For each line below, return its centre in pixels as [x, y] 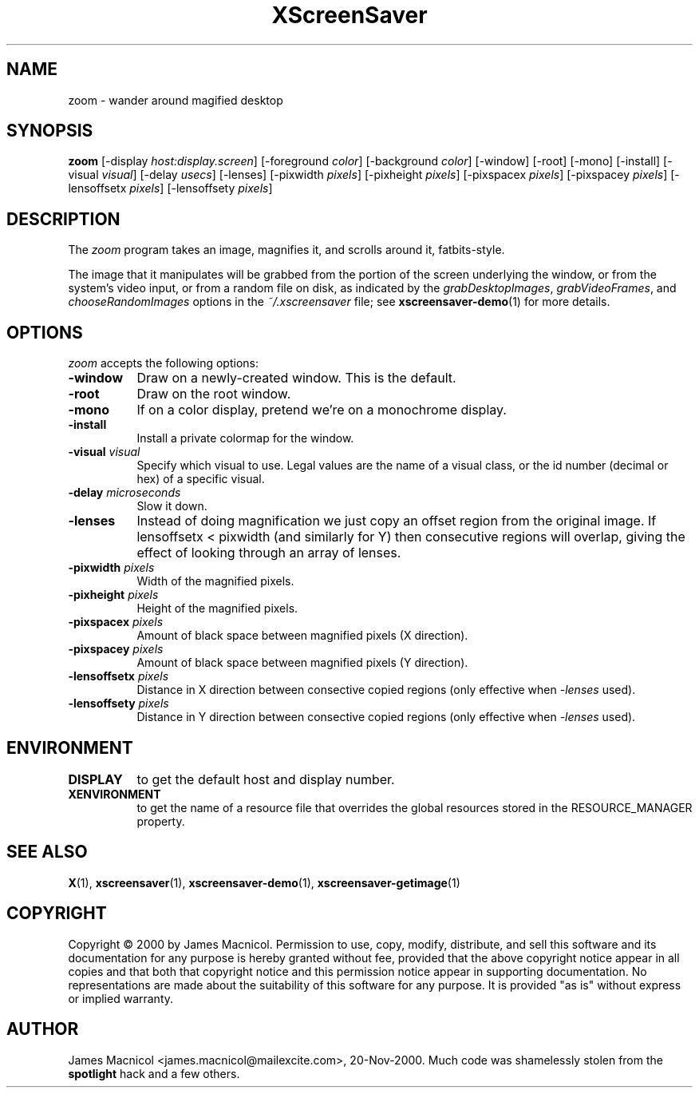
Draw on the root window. [214, 394]
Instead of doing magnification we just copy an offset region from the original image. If [397, 521]
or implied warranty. [121, 998]
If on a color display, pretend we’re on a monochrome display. [322, 410]
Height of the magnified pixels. [217, 608]
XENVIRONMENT [115, 794]
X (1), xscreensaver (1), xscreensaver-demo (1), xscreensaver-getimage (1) [264, 882]
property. [161, 821]
